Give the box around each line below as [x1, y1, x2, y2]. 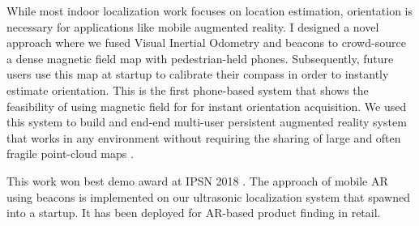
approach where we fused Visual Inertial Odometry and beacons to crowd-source [6, 34, 406, 51]
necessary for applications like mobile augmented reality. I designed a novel [6, 18, 379, 35]
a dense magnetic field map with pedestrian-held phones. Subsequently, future [6, 49, 394, 66]
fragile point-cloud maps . [6, 145, 134, 162]
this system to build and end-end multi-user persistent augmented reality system [6, 113, 407, 130]
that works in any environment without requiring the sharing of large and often [6, 129, 401, 146]
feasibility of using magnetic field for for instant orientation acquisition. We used [6, 97, 407, 114]
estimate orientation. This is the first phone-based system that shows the [6, 81, 369, 98]
